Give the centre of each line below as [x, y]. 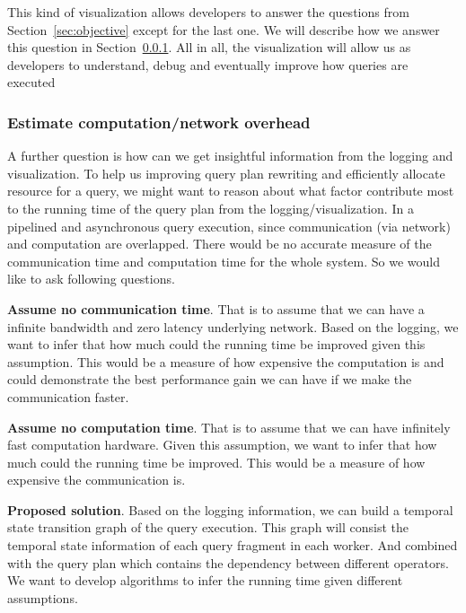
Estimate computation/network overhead [159, 122]
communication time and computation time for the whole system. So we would [224, 261]
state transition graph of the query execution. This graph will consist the [208, 527]
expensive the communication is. [97, 480]
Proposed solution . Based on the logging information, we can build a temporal [230, 509]
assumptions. [43, 597]
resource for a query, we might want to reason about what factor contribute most [231, 191]
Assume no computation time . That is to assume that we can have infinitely [229, 427]
